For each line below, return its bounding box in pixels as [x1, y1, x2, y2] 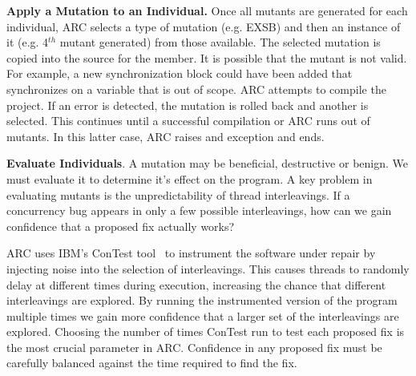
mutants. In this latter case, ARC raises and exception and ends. [6, 127, 325, 144]
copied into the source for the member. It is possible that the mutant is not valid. [6, 49, 407, 66]
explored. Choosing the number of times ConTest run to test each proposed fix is [6, 323, 405, 340]
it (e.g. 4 [6, 34, 49, 51]
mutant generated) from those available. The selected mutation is [59, 34, 381, 51]
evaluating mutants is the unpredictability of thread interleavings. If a [6, 186, 350, 203]
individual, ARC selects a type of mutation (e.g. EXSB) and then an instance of [6, 18, 401, 34]
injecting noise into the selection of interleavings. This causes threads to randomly [6, 260, 410, 277]
